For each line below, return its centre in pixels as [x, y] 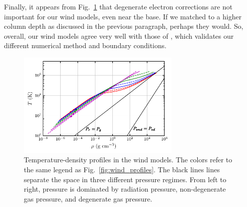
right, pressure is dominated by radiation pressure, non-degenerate [125, 189]
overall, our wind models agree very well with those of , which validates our [119, 35]
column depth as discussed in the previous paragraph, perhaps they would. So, [124, 26]
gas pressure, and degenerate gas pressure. [88, 198]
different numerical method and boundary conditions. [85, 45]
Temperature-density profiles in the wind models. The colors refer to [128, 160]
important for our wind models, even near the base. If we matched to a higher [123, 16]
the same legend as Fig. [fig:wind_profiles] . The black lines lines [122, 169]
